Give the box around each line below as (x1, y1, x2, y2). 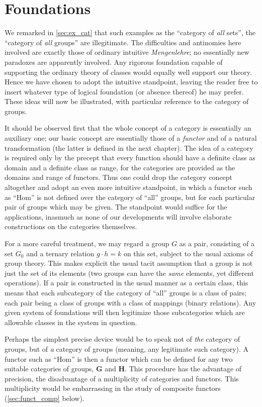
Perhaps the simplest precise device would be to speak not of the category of (5, 334, 240, 344)
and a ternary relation (26, 248, 95, 258)
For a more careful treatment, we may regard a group (5, 238, 169, 248)
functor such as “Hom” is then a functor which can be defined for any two (5, 353, 233, 364)
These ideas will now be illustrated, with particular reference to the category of (5, 96, 249, 107)
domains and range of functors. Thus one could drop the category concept (5, 172, 233, 182)
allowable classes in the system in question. (5, 317, 137, 327)
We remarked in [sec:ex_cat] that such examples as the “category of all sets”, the (5, 27, 255, 38)
